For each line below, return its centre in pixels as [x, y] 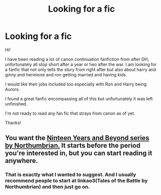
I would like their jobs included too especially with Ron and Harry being [76, 84]
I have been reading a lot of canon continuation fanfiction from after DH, [77, 59]
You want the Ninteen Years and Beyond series [77, 138]
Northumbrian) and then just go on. [48, 187]
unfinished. [16, 104]
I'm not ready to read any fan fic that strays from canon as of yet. [70, 113]
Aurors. [13, 89]
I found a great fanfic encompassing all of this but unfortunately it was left [79, 99]
